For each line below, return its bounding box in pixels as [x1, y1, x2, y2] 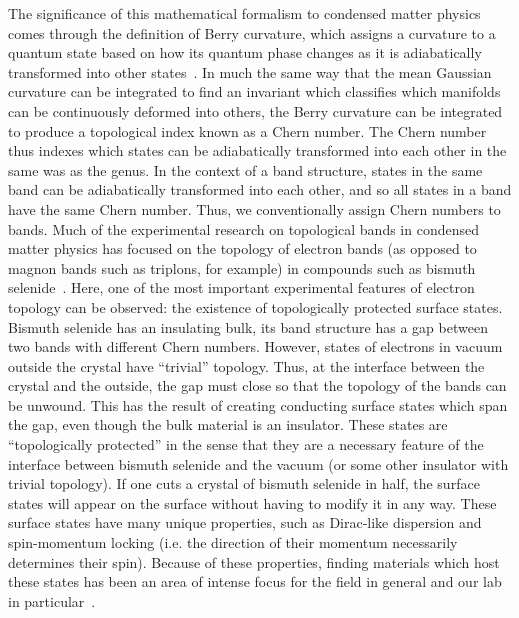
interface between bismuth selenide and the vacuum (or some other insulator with [8, 453, 509, 474]
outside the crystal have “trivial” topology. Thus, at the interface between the [8, 355, 485, 376]
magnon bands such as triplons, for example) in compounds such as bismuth [8, 257, 476, 278]
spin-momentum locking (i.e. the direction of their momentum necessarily [8, 532, 458, 553]
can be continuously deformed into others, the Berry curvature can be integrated [8, 100, 503, 121]
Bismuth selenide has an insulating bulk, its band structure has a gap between [8, 316, 488, 337]
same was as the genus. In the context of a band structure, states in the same [8, 159, 483, 180]
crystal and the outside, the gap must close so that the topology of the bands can [8, 375, 507, 396]
